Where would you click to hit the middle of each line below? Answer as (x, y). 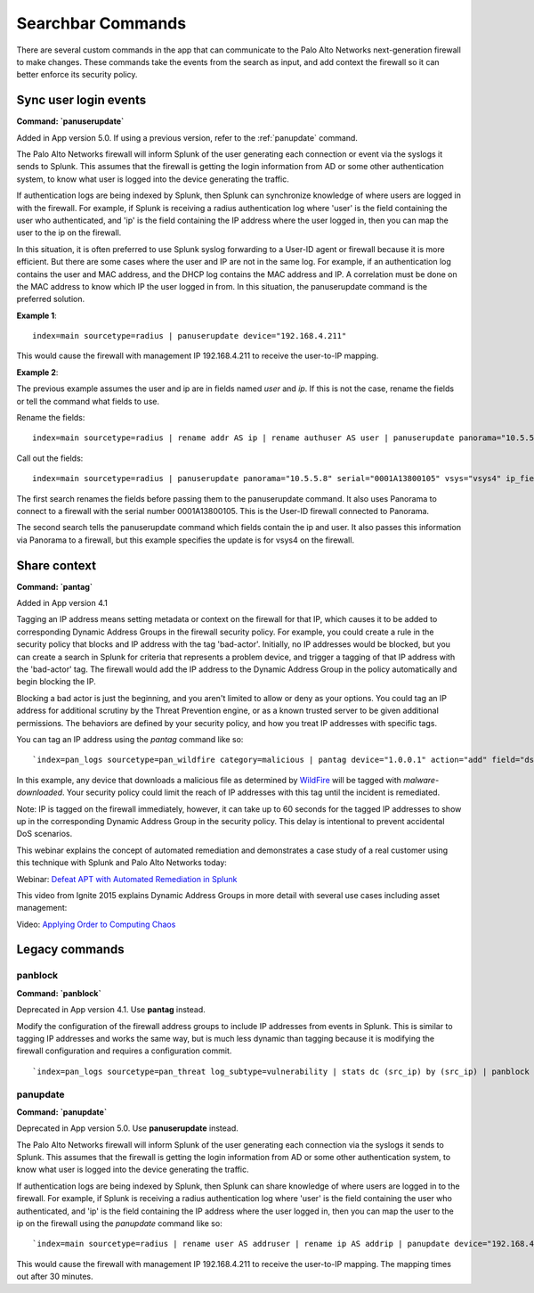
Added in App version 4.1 (62, 603)
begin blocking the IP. (57, 682)
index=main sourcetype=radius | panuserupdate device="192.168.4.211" (190, 336)
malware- (421, 780)
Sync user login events (81, 100)
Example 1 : (36, 315)
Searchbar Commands (101, 23)
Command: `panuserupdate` (70, 121)
